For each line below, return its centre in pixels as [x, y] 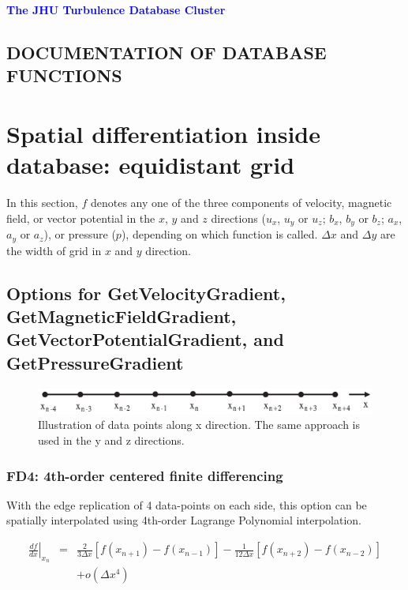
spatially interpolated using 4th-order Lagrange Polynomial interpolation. [184, 520]
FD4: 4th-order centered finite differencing [145, 475]
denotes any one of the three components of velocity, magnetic [241, 203]
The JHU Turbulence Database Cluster [116, 9]
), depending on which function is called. [219, 234]
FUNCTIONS [64, 75]
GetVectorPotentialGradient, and [145, 339]
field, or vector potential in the [81, 218]
